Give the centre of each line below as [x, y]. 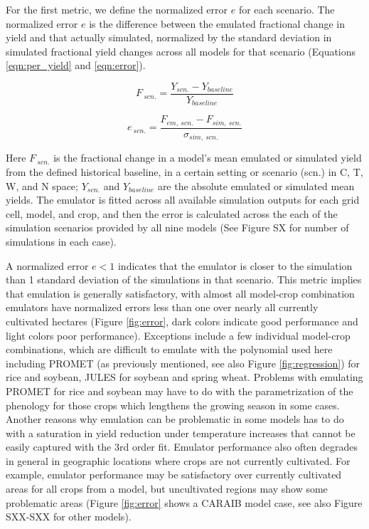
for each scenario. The [287, 9]
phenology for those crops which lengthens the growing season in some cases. [173, 405]
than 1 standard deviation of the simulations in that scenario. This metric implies [184, 279]
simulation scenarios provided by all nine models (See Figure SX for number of [177, 227]
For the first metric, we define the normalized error [117, 9]
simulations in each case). [61, 241]
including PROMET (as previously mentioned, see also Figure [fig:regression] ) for [183, 363]
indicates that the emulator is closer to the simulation [235, 265]
